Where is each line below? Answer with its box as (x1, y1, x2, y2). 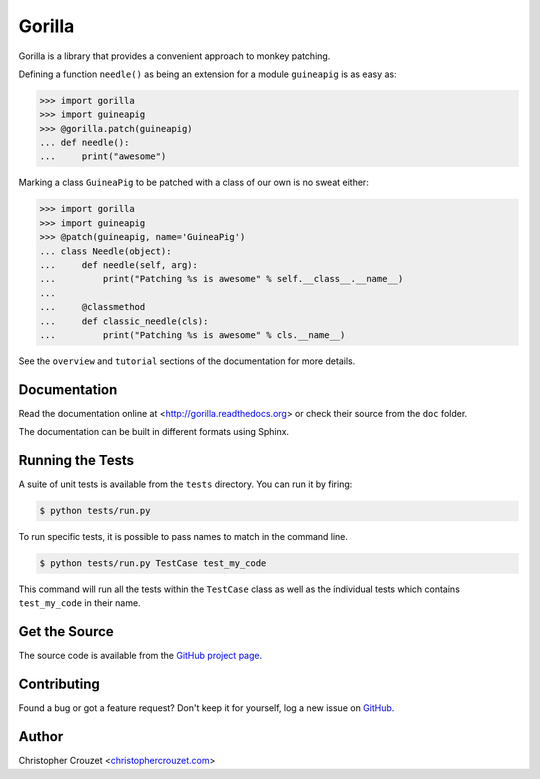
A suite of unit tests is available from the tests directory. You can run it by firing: (18, 478, 353, 490)
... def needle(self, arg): (39, 260, 199, 271)
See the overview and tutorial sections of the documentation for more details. (18, 355, 356, 367)
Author (18, 728, 64, 745)
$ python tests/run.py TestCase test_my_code (39, 558, 267, 569)
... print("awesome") (39, 151, 167, 162)
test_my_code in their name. (18, 597, 141, 609)
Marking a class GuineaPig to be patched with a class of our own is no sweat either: (18, 176, 369, 189)
